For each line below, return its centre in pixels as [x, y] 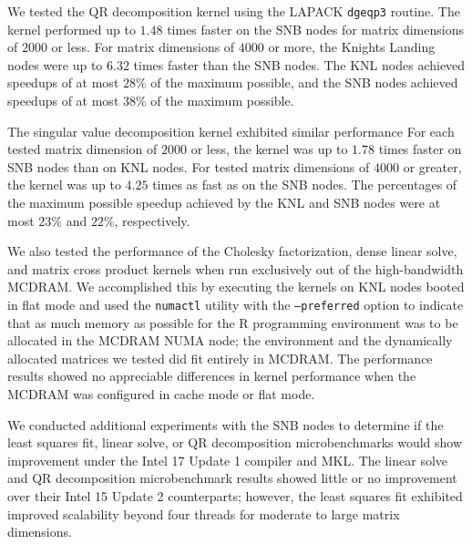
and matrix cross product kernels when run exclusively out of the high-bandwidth [236, 268]
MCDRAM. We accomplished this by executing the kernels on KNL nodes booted [236, 287]
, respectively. [152, 220]
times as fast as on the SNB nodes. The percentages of [305, 185]
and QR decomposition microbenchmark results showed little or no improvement [232, 478]
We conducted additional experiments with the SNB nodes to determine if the [226, 424]
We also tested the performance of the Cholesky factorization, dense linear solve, [232, 251]
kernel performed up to [72, 29]
